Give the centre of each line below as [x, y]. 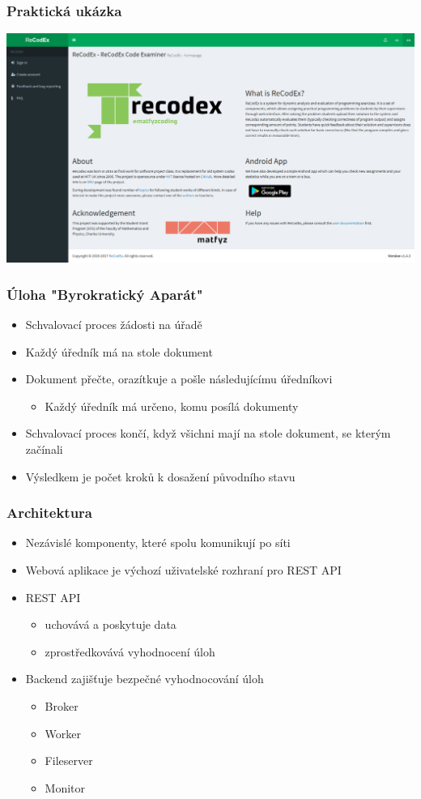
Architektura [50, 513]
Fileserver [69, 761]
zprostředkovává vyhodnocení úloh [130, 651]
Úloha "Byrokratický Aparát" [105, 294]
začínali [44, 449]
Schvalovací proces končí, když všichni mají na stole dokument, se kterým [208, 433]
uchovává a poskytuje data [111, 624]
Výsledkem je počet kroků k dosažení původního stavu [160, 476]
